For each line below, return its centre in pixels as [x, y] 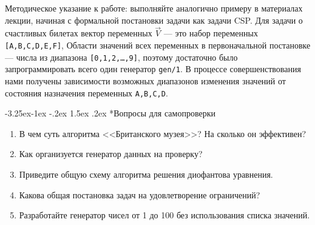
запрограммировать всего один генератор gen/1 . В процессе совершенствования [153, 69]
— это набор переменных [211, 33]
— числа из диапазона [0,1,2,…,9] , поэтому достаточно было [121, 57]
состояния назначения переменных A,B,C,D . [86, 92]
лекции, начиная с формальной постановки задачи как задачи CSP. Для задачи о [154, 20]
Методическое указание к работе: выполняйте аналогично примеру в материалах [154, 8]
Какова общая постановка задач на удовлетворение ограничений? [140, 194]
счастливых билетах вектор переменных [79, 33]
